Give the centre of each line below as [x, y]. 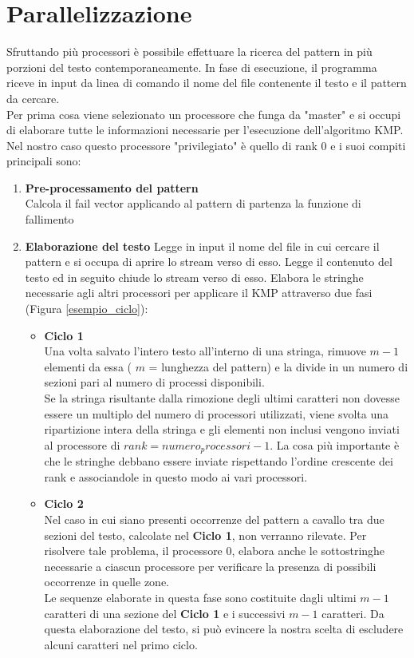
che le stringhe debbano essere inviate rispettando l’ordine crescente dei [219, 461]
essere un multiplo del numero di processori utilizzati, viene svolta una [217, 413]
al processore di [82, 444]
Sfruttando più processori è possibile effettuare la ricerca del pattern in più [189, 52]
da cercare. [33, 98]
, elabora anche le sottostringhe [308, 551]
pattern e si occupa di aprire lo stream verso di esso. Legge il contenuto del [209, 262]
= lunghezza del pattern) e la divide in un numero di [278, 366]
